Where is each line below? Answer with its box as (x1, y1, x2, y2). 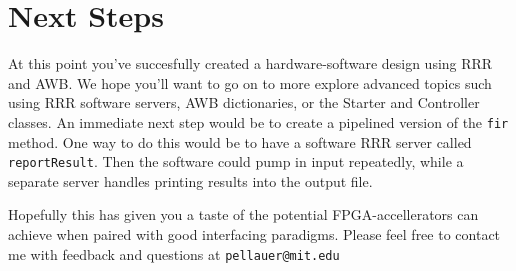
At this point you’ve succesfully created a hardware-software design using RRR (8, 53, 493, 74)
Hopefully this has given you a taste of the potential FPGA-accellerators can (8, 204, 479, 225)
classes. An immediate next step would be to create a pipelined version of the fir (8, 111, 509, 132)
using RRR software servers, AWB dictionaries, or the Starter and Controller (8, 92, 480, 113)
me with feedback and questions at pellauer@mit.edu (8, 243, 340, 264)
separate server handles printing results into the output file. (8, 170, 373, 191)
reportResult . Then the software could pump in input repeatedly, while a (8, 151, 464, 172)
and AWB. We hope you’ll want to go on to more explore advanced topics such (8, 72, 492, 93)
